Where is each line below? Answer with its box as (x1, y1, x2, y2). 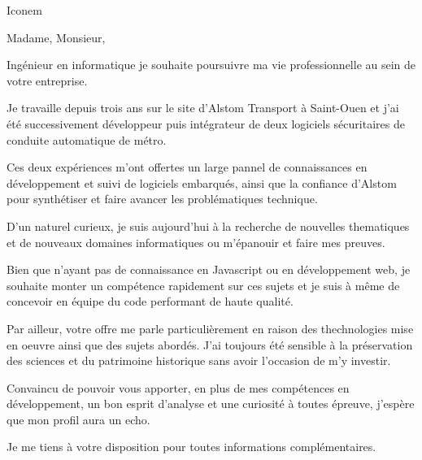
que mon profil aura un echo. (7, 410, 150, 427)
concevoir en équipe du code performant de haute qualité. (7, 293, 294, 310)
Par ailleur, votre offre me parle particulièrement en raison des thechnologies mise (7, 319, 414, 336)
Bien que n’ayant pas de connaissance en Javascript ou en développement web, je (7, 261, 411, 278)
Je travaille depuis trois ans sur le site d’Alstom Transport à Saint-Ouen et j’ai (7, 99, 399, 116)
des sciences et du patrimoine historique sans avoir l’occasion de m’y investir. (7, 352, 391, 369)
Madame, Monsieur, (7, 28, 106, 46)
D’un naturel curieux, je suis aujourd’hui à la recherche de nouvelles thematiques (7, 217, 410, 234)
